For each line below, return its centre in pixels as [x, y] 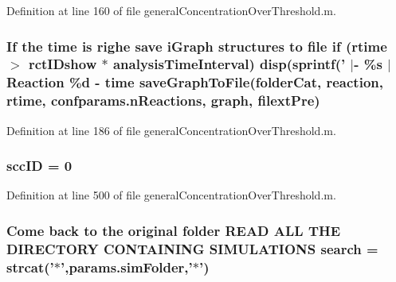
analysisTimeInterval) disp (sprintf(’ [229, 64]
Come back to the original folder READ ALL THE [174, 230]
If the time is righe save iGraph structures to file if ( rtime [197, 46]
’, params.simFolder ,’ [127, 267]
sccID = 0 [39, 166]
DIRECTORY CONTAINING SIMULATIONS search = [192, 248]
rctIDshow [63, 64]
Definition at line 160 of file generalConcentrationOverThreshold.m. [171, 10]
